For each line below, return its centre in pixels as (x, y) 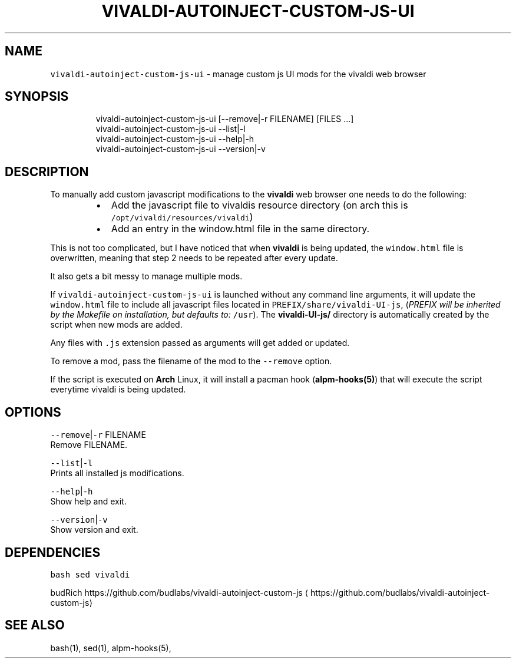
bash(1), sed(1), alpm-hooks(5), (111, 648)
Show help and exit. (88, 502)
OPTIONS (33, 412)
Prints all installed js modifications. (117, 473)
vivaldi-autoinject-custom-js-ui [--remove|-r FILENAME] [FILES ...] (225, 119)
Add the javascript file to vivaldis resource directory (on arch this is (259, 205)
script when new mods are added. (116, 325)
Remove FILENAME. (89, 445)
